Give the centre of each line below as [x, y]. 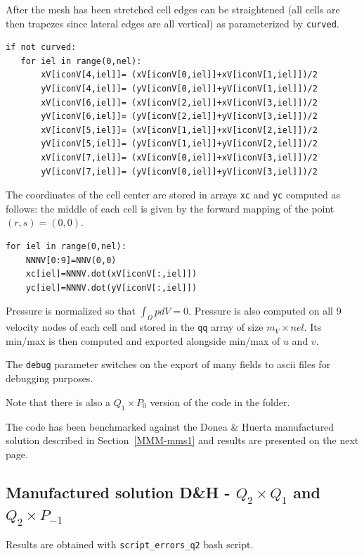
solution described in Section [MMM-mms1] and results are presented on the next [182, 440]
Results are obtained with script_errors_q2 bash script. [130, 544]
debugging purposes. [50, 378]
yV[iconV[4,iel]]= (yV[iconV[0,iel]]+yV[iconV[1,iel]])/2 [179, 89]
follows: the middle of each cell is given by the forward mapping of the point [170, 208]
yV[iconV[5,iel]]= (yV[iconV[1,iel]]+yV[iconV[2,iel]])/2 [179, 144]
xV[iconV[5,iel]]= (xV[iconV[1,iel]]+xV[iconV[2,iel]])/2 [179, 130]
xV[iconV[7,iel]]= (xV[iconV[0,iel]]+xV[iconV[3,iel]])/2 [179, 158]
